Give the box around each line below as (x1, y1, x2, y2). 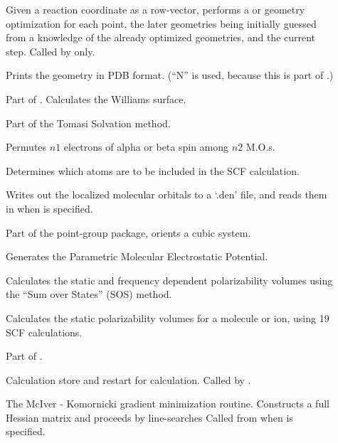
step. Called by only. (6, 43, 95, 58)
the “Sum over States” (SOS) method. (6, 287, 172, 301)
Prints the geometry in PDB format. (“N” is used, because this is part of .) (6, 68, 334, 82)
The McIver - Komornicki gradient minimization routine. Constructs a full (6, 396, 329, 411)
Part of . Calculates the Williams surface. (6, 91, 186, 106)
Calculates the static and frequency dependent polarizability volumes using (6, 272, 333, 287)
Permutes (6, 139, 47, 154)
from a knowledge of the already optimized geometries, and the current (6, 30, 316, 45)
